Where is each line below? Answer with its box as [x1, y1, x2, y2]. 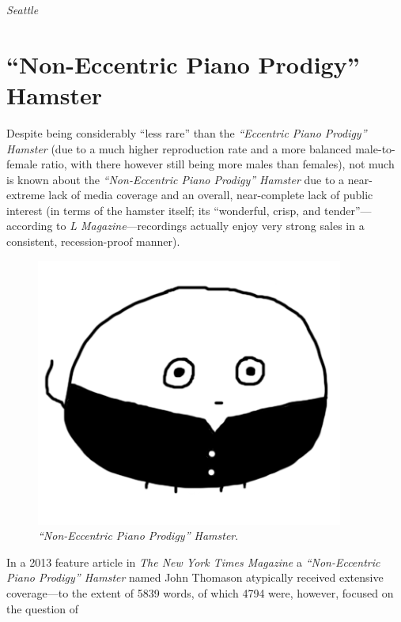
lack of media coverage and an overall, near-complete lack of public [48, 187, 373, 203]
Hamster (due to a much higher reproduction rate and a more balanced [6, 140, 352, 156]
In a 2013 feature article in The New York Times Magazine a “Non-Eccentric [6, 553, 380, 570]
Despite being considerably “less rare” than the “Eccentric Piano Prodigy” [6, 124, 367, 141]
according [6, 217, 53, 234]
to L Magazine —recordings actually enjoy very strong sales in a [56, 217, 365, 234]
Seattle [6, 2, 39, 17]
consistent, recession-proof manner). [6, 233, 180, 250]
